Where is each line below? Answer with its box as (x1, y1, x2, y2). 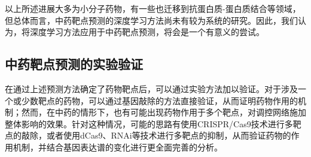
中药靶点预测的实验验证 (5, 55, 143, 73)
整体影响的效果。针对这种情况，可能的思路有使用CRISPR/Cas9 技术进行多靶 (5, 117, 301, 130)
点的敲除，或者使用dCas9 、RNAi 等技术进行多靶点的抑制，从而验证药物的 (5, 129, 291, 142)
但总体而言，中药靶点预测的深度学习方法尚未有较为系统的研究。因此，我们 (5, 14, 298, 26)
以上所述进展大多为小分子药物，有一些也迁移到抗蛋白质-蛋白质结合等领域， (5, 2, 301, 14)
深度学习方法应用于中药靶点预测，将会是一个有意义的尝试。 (29, 26, 264, 38)
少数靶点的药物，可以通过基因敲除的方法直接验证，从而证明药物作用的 (21, 94, 298, 106)
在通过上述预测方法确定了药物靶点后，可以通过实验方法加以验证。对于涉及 (5, 82, 298, 95)
